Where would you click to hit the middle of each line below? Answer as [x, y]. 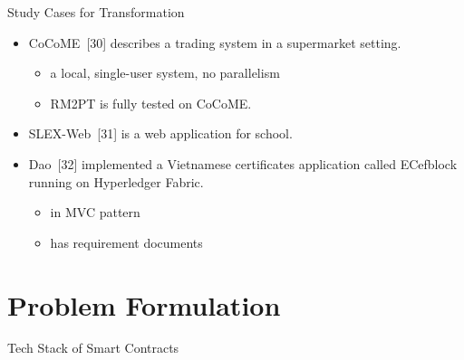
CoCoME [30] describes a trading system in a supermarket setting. [215, 42]
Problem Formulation [144, 304]
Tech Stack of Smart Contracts [93, 348]
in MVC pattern [95, 212]
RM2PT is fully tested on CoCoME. [151, 103]
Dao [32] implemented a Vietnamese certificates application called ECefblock [243, 163]
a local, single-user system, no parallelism [165, 73]
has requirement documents [126, 242]
